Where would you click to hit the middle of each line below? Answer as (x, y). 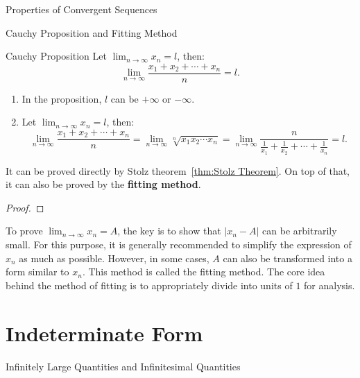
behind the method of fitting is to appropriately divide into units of (149, 285)
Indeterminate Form (104, 333)
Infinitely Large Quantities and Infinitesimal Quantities (123, 366)
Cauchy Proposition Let (56, 56)
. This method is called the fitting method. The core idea (204, 272)
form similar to (37, 272)
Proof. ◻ (25, 207)
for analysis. (329, 285)
